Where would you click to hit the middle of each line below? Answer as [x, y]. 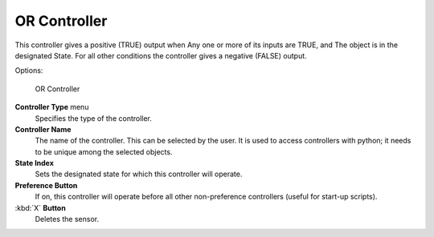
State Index [34, 163]
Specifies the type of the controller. [94, 118]
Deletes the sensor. [67, 219]
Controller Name [43, 129]
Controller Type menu [52, 107]
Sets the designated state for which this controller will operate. [139, 174]
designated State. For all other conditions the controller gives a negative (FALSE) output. [161, 55]
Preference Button [46, 185]
